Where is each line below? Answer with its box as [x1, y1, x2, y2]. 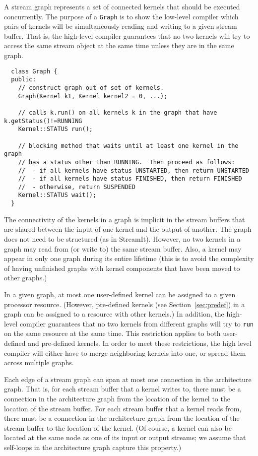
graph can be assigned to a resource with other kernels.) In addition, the [4, 309, 224, 319]
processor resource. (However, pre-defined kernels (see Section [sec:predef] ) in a [4, 299, 245, 309]
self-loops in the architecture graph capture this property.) [4, 442, 182, 452]
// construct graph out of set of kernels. [18, 84, 164, 91]
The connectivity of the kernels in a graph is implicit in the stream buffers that [4, 214, 245, 224]
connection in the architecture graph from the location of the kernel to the [4, 393, 230, 403]
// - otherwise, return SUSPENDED [18, 183, 135, 191]
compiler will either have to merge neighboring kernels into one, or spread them [4, 347, 246, 358]
